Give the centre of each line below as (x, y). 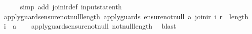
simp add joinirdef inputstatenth (71, 6)
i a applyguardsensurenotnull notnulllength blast (90, 26)
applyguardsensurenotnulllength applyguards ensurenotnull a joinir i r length (126, 16)
